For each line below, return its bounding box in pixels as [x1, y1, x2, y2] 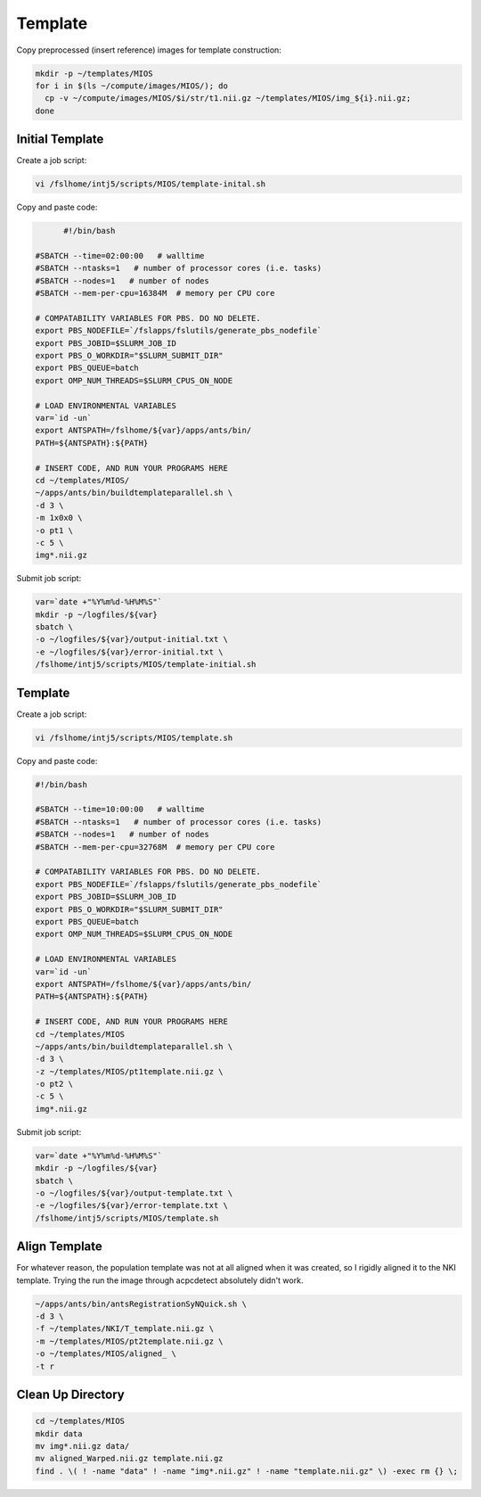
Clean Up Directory [16, 1387, 125, 1402]
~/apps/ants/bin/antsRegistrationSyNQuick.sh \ [35, 1298, 247, 1309]
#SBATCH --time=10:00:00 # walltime [35, 804, 205, 815]
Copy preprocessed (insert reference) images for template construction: [16, 45, 282, 55]
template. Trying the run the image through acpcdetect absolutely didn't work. [16, 1275, 304, 1286]
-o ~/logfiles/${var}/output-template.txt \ [35, 1188, 233, 1198]
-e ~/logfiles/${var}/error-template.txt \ [35, 1200, 229, 1211]
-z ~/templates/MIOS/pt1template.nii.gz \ [35, 1066, 224, 1076]
